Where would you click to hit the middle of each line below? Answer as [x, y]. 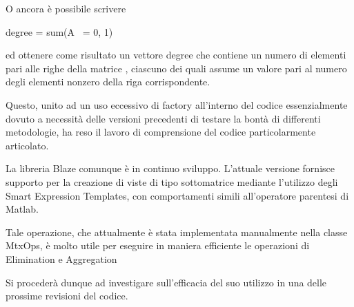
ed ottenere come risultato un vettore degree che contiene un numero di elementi [176, 55]
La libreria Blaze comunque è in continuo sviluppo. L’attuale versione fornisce [170, 168]
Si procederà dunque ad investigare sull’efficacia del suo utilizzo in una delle [166, 282]
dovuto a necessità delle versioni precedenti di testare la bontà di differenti [163, 118]
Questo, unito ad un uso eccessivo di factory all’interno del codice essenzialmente [177, 104]
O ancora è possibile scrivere [66, 8]
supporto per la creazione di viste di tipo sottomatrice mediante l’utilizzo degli [172, 181]
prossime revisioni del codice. [67, 296]
